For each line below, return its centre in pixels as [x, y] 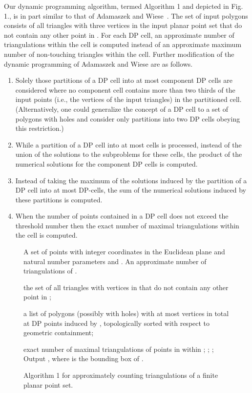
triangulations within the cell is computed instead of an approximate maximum [123, 44]
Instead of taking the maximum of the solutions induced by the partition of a [131, 180]
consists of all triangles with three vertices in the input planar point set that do [123, 25]
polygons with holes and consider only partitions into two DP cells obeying [128, 118]
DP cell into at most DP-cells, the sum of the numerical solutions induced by [131, 190]
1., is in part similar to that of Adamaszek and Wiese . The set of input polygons [126, 15]
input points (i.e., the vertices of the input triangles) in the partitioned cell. [128, 99]
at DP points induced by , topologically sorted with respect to [117, 323]
